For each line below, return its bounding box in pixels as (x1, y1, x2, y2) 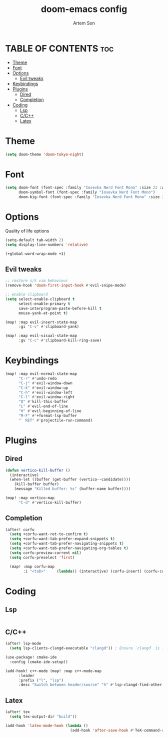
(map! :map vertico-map (5, 495, 55, 500)
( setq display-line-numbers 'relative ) (5, 242, 88, 247)
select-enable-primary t (18, 301, 70, 306)
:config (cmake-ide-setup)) (9, 659, 68, 664)
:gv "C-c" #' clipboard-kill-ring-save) (18, 338, 101, 343)
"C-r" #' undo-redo (18, 376, 57, 381)
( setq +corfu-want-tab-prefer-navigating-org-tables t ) (9, 546, 128, 551)
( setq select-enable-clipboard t (5, 296, 75, 302)
